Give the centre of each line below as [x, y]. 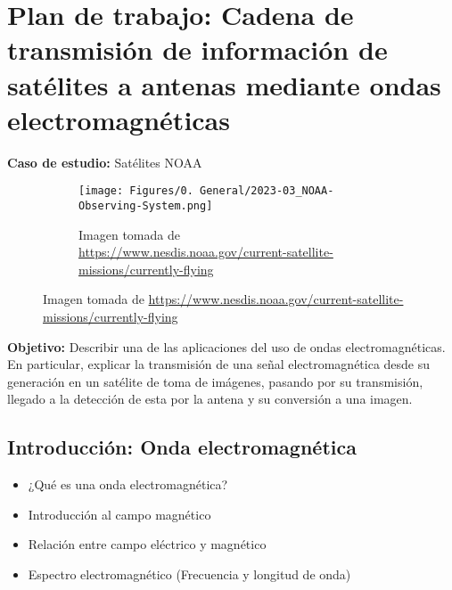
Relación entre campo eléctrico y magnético [147, 544]
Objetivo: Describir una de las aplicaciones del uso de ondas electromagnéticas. [226, 346]
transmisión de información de [197, 49]
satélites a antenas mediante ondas [224, 84]
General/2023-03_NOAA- [267, 191]
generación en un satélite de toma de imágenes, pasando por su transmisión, [215, 381]
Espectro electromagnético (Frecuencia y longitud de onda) [189, 574]
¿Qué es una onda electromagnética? [128, 484]
